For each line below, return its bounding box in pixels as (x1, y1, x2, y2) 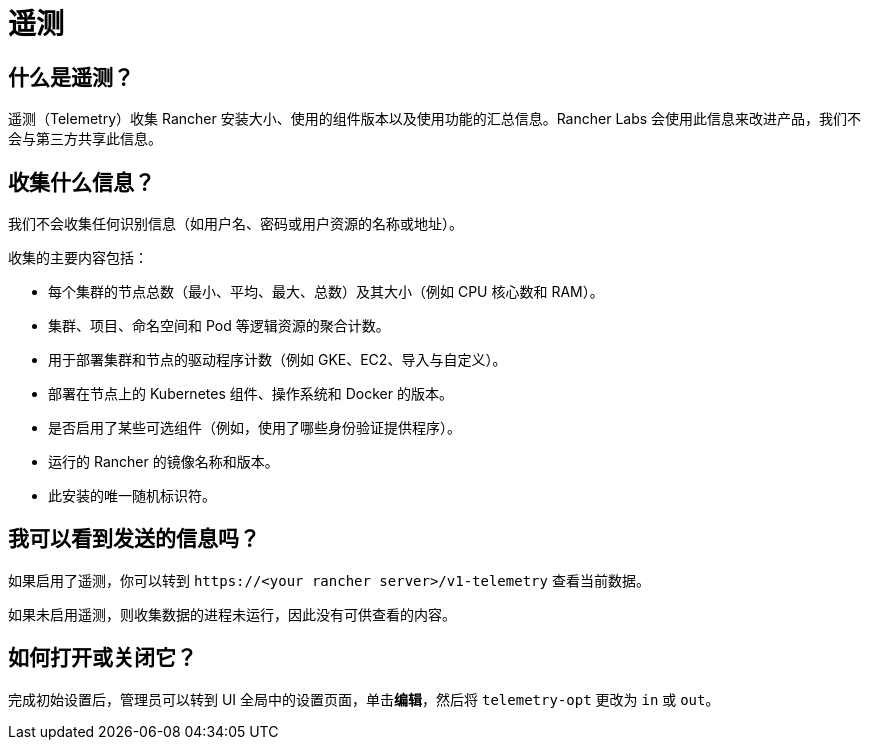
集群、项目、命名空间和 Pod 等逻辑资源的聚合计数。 (48, 317, 390, 335)
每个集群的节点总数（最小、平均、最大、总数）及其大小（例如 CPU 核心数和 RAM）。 (48, 283, 604, 301)
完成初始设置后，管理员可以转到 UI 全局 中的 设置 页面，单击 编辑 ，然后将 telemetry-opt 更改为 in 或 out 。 (8, 690, 720, 708)
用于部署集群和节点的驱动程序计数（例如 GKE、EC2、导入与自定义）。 (48, 351, 507, 369)
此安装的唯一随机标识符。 (48, 487, 216, 505)
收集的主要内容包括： (8, 249, 148, 267)
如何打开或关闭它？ (8, 645, 197, 671)
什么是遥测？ (8, 64, 134, 90)
